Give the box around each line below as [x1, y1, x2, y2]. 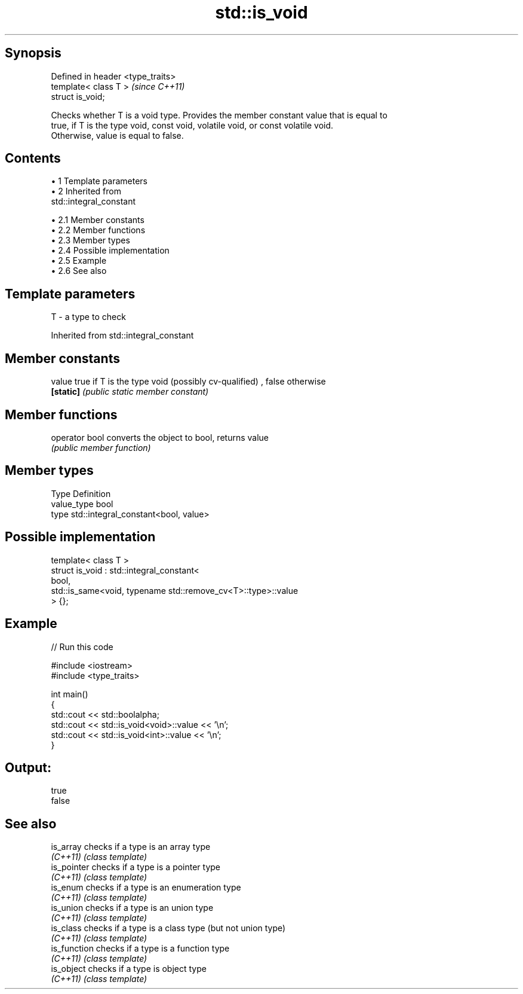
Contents [5, 151, 61, 166]
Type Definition [51, 488, 111, 499]
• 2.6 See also [51, 266, 107, 276]
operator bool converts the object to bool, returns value [51, 432, 269, 443]
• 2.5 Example [51, 255, 107, 266]
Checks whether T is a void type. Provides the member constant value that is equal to [51, 109, 387, 120]
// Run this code [51, 641, 113, 652]
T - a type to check [51, 312, 126, 322]
